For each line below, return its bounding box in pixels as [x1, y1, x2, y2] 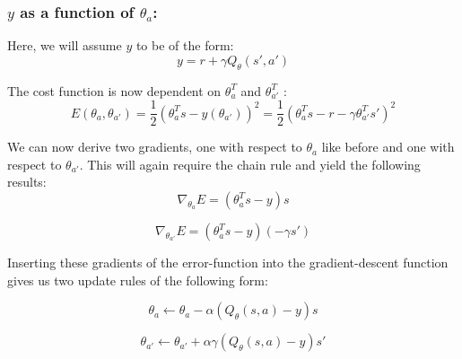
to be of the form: [135, 36, 234, 55]
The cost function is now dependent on [7, 81, 222, 100]
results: [7, 172, 47, 191]
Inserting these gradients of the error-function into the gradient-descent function [7, 253, 449, 272]
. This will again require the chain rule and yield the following [79, 154, 421, 173]
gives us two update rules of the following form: [7, 270, 268, 289]
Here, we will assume [7, 36, 122, 55]
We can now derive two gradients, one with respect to [7, 137, 302, 156]
